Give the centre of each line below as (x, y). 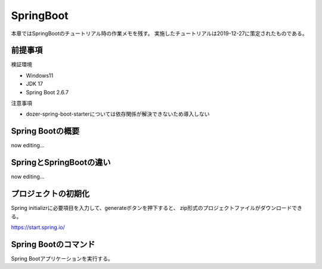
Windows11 (40, 75)
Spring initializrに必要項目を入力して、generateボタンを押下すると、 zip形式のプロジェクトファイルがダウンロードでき (157, 208)
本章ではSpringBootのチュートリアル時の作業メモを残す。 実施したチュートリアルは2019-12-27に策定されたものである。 (159, 33)
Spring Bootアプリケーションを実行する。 (62, 258)
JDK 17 (35, 84)
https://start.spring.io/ (38, 227)
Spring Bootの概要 (45, 131)
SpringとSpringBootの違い (61, 163)
